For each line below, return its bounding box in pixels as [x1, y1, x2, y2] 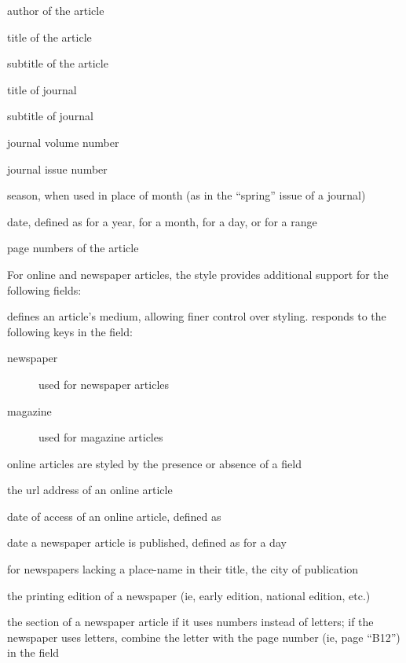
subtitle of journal [7, 108, 93, 124]
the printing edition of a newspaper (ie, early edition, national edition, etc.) [7, 587, 371, 603]
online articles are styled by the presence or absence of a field [7, 455, 302, 471]
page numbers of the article [7, 240, 139, 256]
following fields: [7, 281, 82, 298]
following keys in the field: [7, 323, 133, 339]
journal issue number [7, 160, 108, 177]
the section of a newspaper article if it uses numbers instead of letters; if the [7, 614, 374, 630]
